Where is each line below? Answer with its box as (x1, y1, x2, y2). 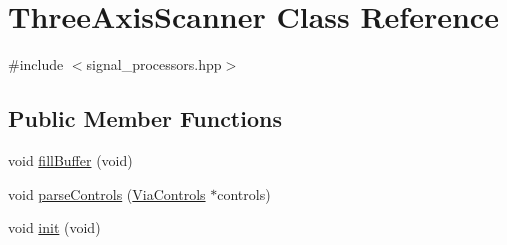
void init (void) (8, 217, 101, 238)
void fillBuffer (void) (8, 149, 133, 170)
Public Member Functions (8, 103, 282, 134)
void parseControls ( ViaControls (8, 183, 206, 204)
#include (8, 54, 64, 75)
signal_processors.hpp (86, 54, 222, 75)
